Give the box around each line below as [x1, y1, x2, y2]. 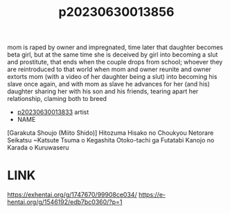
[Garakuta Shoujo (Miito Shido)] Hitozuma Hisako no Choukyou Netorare [7, 129, 214, 137]
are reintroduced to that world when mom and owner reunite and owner [7, 65, 211, 73]
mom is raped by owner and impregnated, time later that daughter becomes [7, 43, 224, 52]
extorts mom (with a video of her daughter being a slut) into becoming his [7, 73, 218, 81]
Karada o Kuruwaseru [7, 143, 69, 152]
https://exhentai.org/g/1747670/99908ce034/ [7, 191, 137, 199]
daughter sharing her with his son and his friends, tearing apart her [7, 87, 199, 95]
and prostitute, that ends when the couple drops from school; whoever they [7, 58, 223, 66]
